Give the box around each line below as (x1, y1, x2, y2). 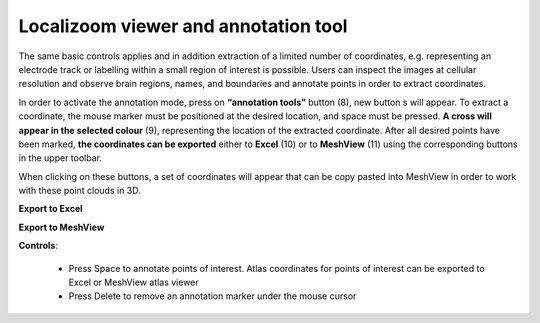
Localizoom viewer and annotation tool (18, 15, 348, 37)
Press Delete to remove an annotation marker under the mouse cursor (68, 290, 357, 302)
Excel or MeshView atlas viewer (68, 276, 199, 289)
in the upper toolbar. (18, 152, 102, 164)
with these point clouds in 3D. (18, 185, 142, 197)
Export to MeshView (18, 221, 105, 233)
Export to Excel (18, 203, 84, 215)
